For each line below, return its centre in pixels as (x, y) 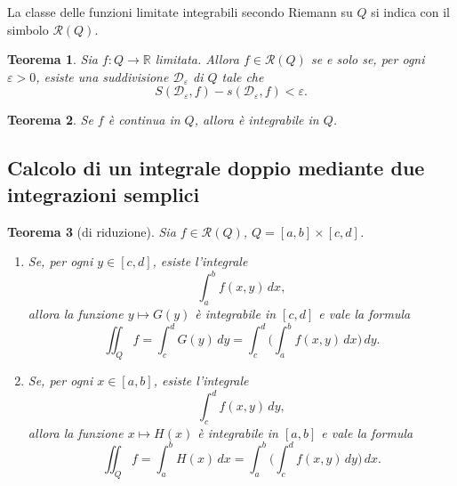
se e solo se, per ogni (368, 59)
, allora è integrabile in (257, 120)
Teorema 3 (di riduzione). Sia (92, 231)
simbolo (28, 29)
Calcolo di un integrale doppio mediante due (216, 168)
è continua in (144, 120)
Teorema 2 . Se (50, 120)
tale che (243, 76)
